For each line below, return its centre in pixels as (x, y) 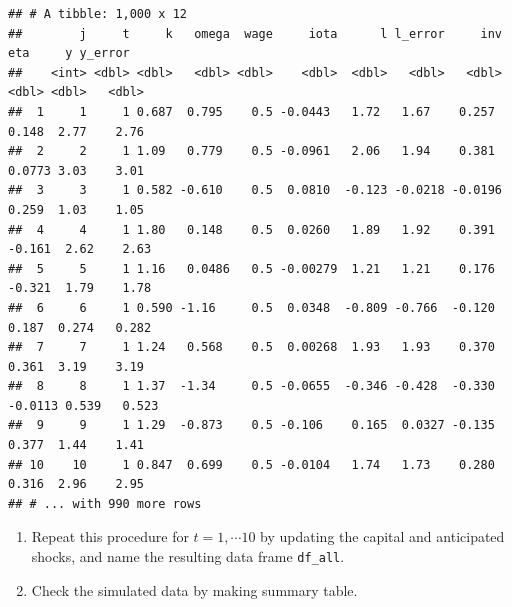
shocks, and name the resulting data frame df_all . (188, 556)
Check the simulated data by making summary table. (194, 589)
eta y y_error (69, 53)
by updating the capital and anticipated (382, 536)
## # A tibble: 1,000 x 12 (97, 14)
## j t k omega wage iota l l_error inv (255, 33)
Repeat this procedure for (110, 536)
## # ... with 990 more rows (105, 503)
